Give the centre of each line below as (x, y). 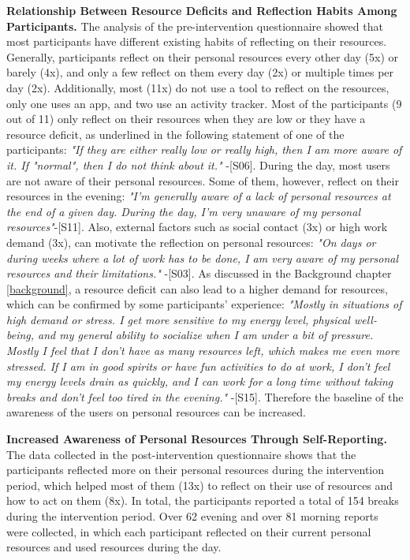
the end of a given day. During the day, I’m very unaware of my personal (183, 211)
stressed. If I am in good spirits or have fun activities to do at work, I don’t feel (198, 366)
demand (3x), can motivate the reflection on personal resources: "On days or (191, 242)
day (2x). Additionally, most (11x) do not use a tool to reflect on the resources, (198, 87)
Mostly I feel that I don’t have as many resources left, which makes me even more (203, 351)
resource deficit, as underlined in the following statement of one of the (175, 134)
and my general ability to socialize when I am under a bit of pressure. (206, 335)
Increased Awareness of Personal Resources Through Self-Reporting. (197, 439)
